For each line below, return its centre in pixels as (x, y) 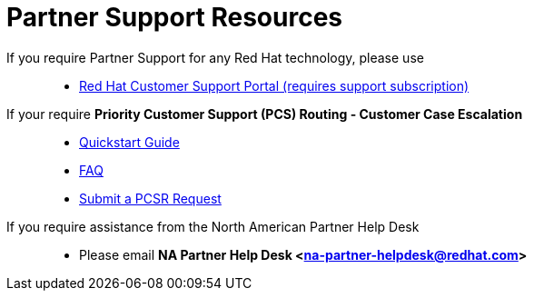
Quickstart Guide (129, 142)
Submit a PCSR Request (150, 198)
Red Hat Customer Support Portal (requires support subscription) (274, 85)
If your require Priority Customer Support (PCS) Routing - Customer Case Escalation (265, 114)
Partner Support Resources (175, 17)
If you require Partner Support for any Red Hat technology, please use (215, 57)
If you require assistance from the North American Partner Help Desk (213, 226)
